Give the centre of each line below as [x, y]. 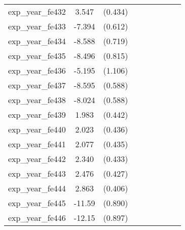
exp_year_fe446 [37, 218]
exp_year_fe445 [37, 203]
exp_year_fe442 [37, 159]
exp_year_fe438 [37, 100]
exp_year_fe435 [37, 56]
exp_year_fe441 [37, 144]
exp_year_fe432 [37, 11]
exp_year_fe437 [37, 85]
